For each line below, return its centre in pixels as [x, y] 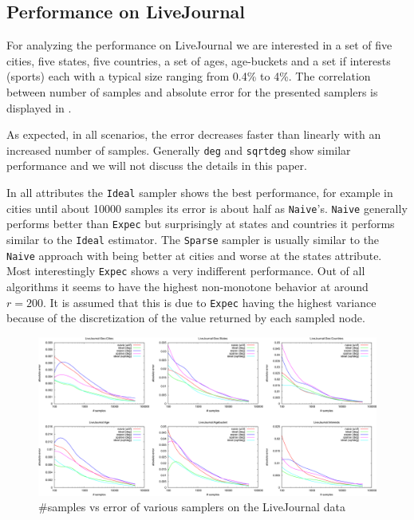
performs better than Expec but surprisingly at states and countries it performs [201, 224]
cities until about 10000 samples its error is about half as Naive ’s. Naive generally [207, 208]
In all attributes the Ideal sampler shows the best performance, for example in [200, 193]
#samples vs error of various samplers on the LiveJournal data [192, 507]
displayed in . [39, 107]
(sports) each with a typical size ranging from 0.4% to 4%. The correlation [189, 76]
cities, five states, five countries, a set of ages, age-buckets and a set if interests [199, 60]
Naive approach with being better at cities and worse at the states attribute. [194, 255]
